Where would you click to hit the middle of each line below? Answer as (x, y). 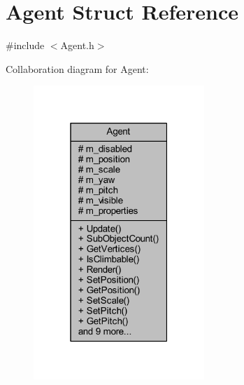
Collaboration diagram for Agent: (77, 68)
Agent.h (77, 45)
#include (25, 45)
